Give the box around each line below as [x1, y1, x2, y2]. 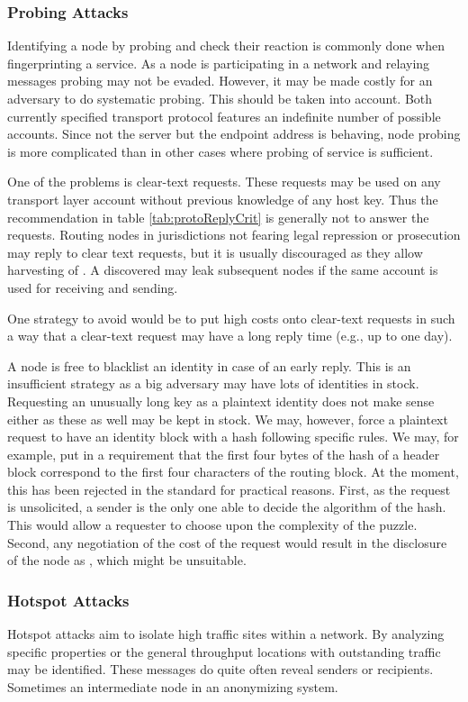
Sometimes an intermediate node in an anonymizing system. [7, 677, 338, 696]
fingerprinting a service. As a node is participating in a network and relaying [7, 53, 430, 72]
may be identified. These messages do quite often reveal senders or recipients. [7, 660, 434, 679]
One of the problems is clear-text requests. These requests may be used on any [7, 172, 441, 191]
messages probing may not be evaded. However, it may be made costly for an [7, 71, 433, 90]
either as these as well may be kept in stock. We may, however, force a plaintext [7, 409, 448, 428]
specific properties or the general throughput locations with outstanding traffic [7, 642, 441, 661]
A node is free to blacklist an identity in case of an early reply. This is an [7, 356, 411, 375]
